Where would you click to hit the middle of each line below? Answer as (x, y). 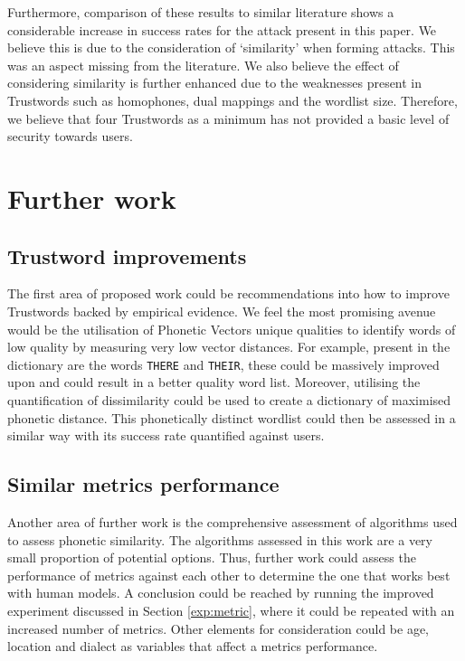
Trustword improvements (127, 255)
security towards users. (70, 136)
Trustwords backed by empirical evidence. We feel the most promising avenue (222, 311)
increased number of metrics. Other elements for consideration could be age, (218, 628)
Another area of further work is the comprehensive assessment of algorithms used (232, 521)
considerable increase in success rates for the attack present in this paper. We (222, 29)
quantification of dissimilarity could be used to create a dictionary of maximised (229, 399)
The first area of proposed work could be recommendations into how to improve (228, 293)
